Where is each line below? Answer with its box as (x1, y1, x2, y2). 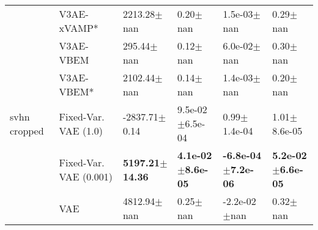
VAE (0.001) (59, 169, 113, 184)
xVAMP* (59, 21, 98, 35)
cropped (10, 123, 44, 138)
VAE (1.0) (59, 123, 103, 138)
